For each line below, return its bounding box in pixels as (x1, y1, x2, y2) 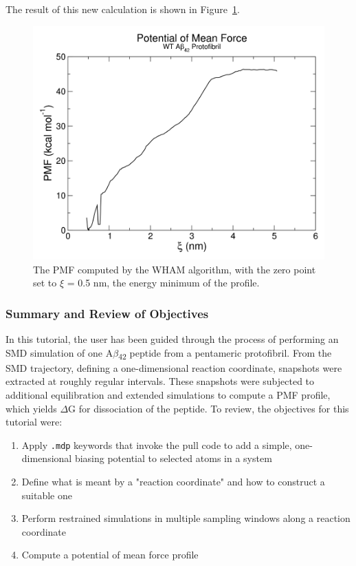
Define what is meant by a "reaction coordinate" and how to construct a (21, 474, 325, 489)
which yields (5, 401, 57, 415)
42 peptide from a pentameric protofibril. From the (118, 345, 332, 361)
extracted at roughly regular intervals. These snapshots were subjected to (5, 374, 315, 388)
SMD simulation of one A (5, 345, 113, 359)
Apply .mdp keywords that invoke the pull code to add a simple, (21, 437, 292, 452)
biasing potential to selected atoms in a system (74, 451, 272, 465)
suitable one (21, 488, 72, 502)
